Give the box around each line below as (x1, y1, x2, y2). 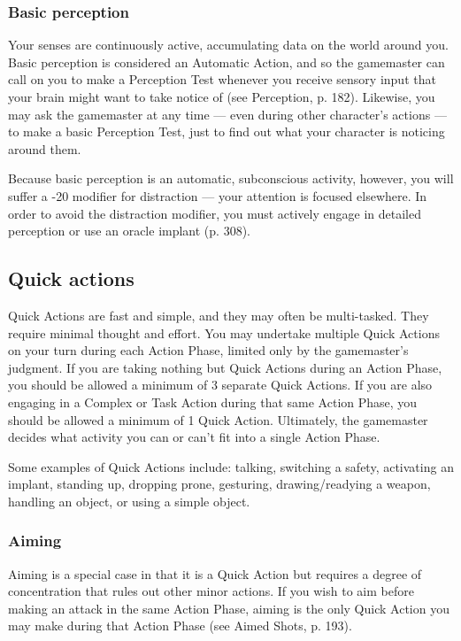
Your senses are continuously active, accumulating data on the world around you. (8, 35, 449, 54)
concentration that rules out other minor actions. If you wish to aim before (8, 582, 414, 600)
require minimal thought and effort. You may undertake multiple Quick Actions (8, 323, 440, 342)
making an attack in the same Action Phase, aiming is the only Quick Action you (8, 599, 449, 617)
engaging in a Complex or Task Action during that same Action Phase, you (8, 392, 418, 411)
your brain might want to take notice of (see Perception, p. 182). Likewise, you (8, 88, 435, 105)
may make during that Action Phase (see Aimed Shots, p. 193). (8, 616, 352, 635)
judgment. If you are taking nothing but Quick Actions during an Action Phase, (8, 358, 442, 376)
